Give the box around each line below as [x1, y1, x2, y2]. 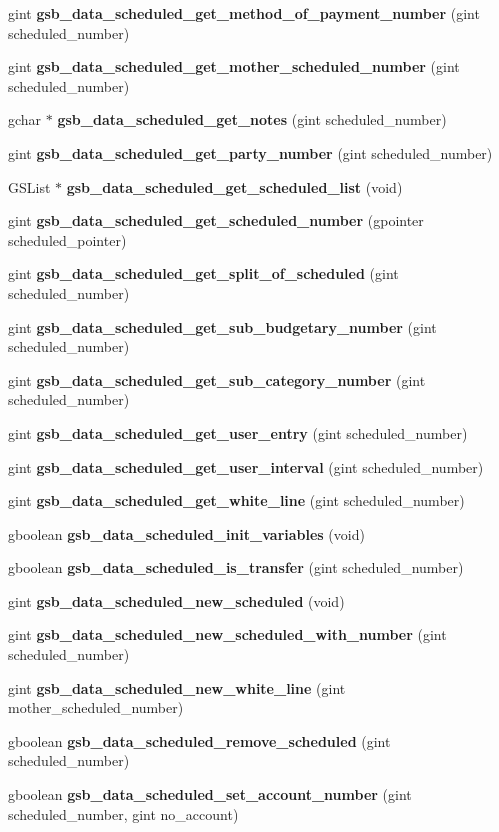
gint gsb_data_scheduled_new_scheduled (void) [8, 590, 345, 611]
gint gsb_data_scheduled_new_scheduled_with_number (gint [8, 624, 447, 645]
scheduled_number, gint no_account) [8, 803, 239, 824]
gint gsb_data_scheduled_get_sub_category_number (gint [8, 369, 426, 390]
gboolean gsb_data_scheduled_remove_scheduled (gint [8, 730, 391, 751]
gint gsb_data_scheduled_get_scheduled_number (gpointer [8, 210, 424, 231]
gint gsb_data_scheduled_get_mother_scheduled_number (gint [8, 56, 460, 77]
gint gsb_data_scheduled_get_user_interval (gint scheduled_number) [8, 456, 484, 477]
